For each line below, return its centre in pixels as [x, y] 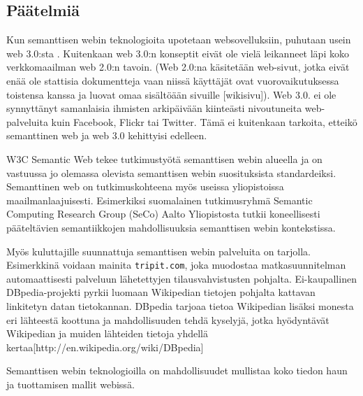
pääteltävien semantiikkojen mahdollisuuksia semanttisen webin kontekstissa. [171, 227]
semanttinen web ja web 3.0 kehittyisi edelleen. [107, 135]
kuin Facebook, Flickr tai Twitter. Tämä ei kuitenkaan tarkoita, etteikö [204, 121]
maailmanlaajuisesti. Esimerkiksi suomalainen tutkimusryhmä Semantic [160, 200]
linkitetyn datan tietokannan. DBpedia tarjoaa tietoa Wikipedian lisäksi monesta [180, 305]
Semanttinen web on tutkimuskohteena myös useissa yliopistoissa [145, 186]
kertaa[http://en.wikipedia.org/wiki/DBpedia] [105, 347]
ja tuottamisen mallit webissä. [71, 384]
